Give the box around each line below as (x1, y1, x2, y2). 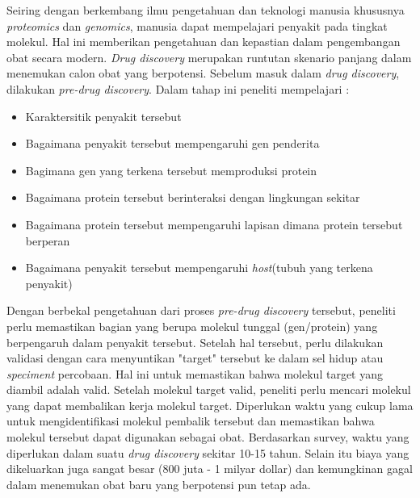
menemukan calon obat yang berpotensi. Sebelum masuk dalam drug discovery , (6, 65, 400, 82)
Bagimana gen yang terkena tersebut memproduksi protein (25, 161, 317, 178)
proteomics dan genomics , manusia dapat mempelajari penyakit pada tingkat (6, 17, 388, 34)
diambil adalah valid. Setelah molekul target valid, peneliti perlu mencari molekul (6, 381, 411, 398)
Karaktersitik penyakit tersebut (25, 107, 182, 124)
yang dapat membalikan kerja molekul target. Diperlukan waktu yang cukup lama (6, 396, 414, 413)
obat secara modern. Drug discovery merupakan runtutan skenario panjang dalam (6, 48, 412, 65)
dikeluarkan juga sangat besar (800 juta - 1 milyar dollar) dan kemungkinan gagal (6, 460, 413, 477)
